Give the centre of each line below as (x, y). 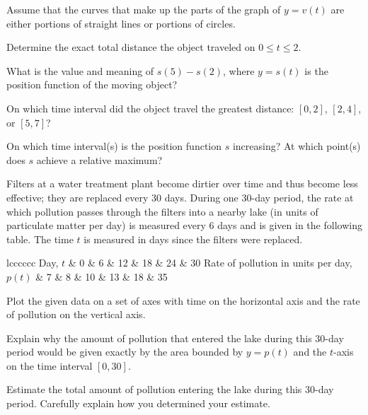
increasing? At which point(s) (297, 146)
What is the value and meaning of (80, 70)
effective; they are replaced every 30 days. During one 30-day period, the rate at (180, 197)
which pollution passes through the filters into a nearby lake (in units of (162, 211)
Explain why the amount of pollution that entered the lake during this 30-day (175, 338)
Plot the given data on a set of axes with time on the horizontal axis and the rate (183, 300)
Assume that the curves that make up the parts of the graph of (144, 9)
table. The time (40, 239)
